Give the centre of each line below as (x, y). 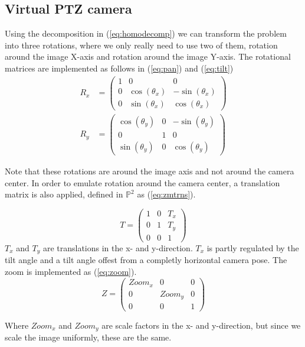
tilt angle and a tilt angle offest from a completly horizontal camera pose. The (146, 260)
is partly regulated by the (253, 247)
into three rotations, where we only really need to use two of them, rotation (141, 45)
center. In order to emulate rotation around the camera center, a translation (142, 182)
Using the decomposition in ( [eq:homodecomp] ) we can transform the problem (146, 33)
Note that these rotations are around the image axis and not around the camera (150, 171)
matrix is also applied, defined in (64, 194)
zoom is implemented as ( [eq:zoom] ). (71, 271)
